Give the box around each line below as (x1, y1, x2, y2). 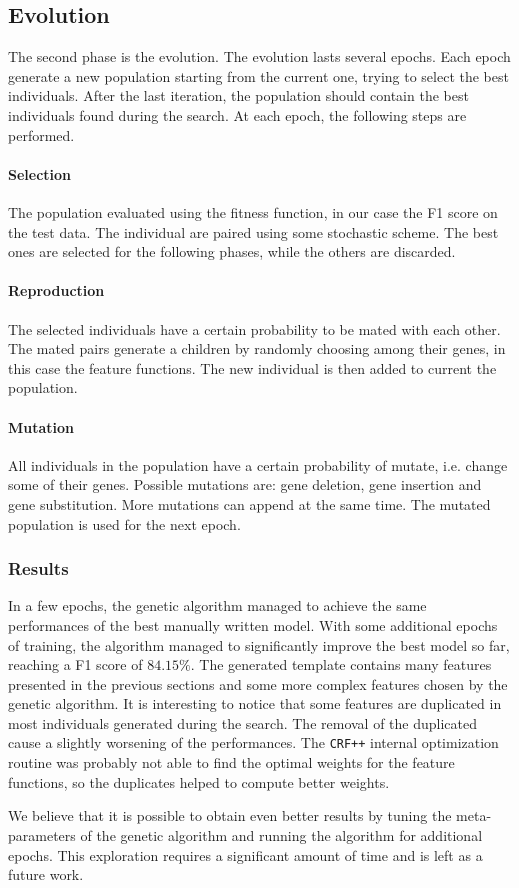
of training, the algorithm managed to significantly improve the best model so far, (8, 634, 510, 655)
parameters (8, 824, 76, 845)
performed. (8, 124, 75, 145)
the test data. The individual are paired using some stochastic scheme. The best (8, 221, 499, 242)
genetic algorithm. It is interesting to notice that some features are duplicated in (8, 693, 502, 714)
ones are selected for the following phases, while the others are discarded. (8, 241, 456, 262)
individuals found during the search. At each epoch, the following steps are (8, 104, 467, 125)
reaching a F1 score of (8, 654, 143, 675)
